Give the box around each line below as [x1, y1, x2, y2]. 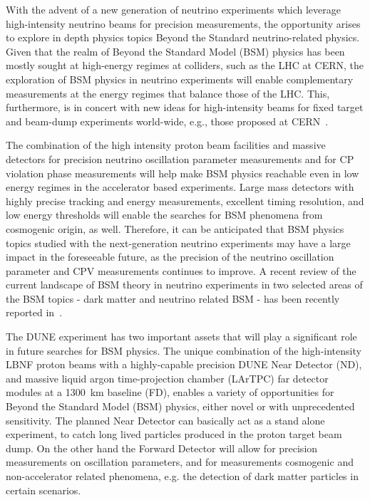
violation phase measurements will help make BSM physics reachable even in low [6, 165, 359, 180]
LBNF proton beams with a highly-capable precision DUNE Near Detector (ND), [6, 357, 362, 372]
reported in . [6, 305, 63, 320]
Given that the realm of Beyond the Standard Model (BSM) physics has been [6, 43, 345, 58]
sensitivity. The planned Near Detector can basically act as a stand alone [6, 412, 325, 427]
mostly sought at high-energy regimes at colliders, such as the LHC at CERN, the [6, 58, 364, 73]
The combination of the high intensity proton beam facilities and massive [6, 137, 326, 152]
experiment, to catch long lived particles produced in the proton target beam [6, 427, 342, 442]
